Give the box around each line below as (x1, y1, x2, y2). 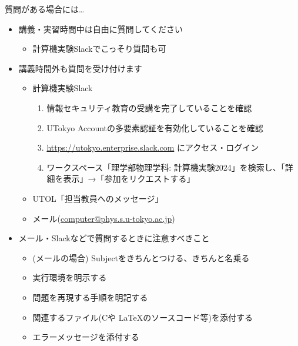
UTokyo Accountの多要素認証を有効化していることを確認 (46, 121, 263, 134)
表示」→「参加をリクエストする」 (63, 172, 195, 185)
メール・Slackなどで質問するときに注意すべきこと (18, 232, 210, 244)
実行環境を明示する (32, 271, 107, 284)
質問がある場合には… (5, 3, 85, 15)
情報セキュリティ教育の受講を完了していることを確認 (46, 101, 252, 114)
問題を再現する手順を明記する (32, 291, 148, 303)
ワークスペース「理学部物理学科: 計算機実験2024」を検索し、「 (46, 161, 285, 173)
